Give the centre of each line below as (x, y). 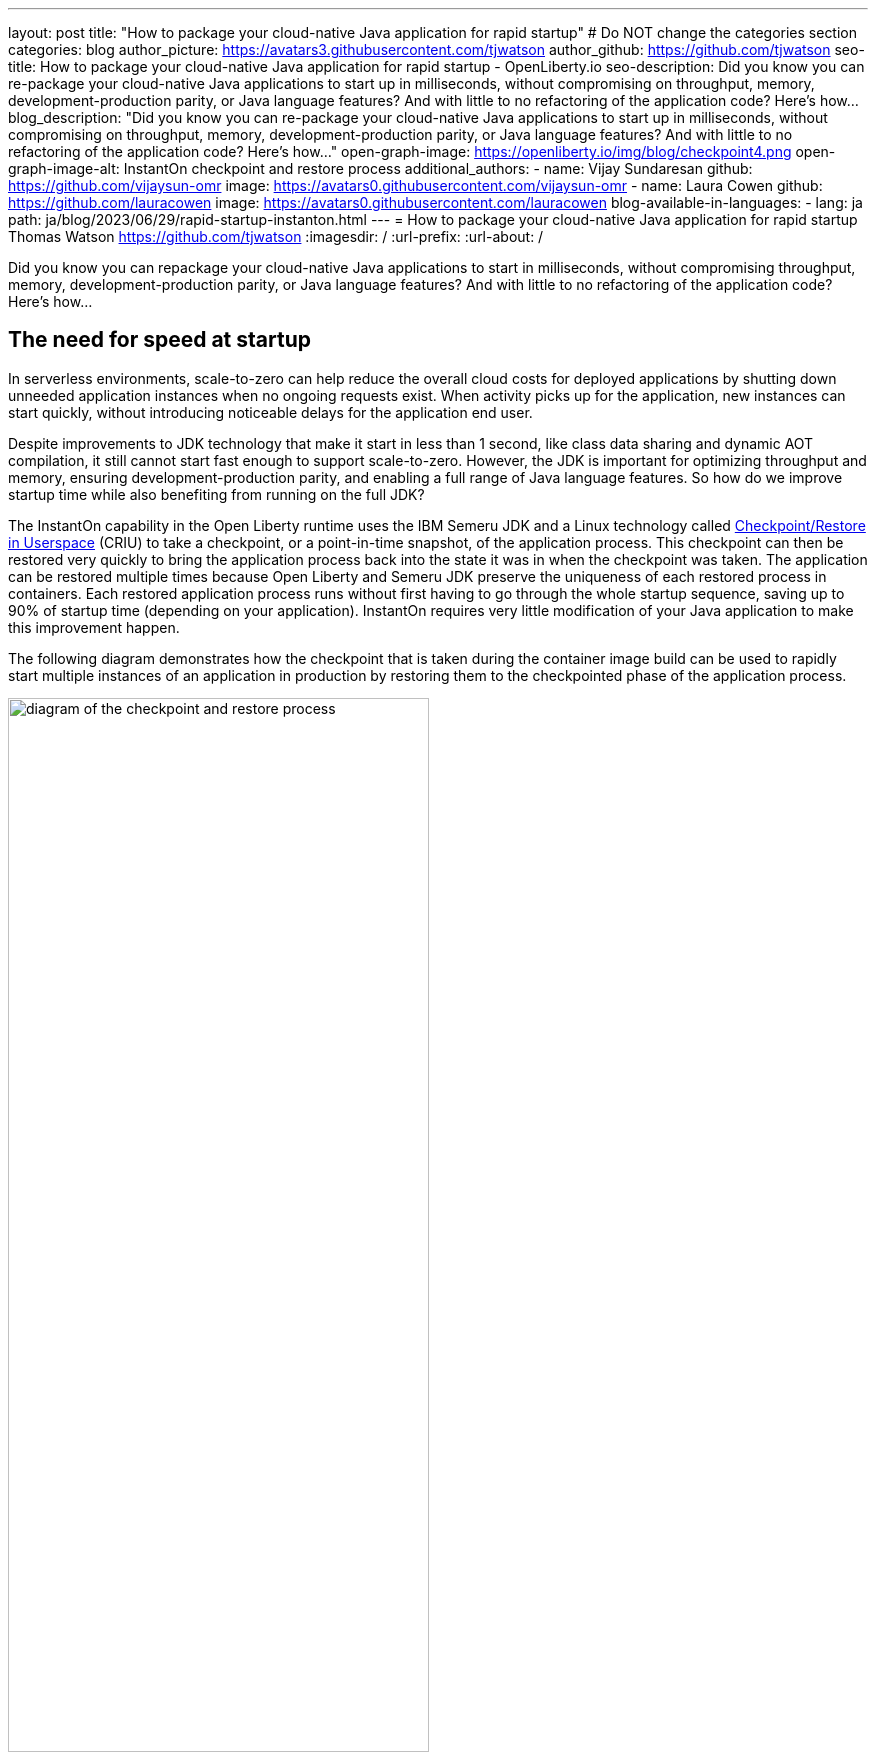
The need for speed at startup (159, 340)
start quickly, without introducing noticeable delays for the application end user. (270, 412)
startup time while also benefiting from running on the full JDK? (216, 494)
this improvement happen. (94, 627)
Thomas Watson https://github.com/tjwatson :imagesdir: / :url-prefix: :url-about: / (276, 236)
